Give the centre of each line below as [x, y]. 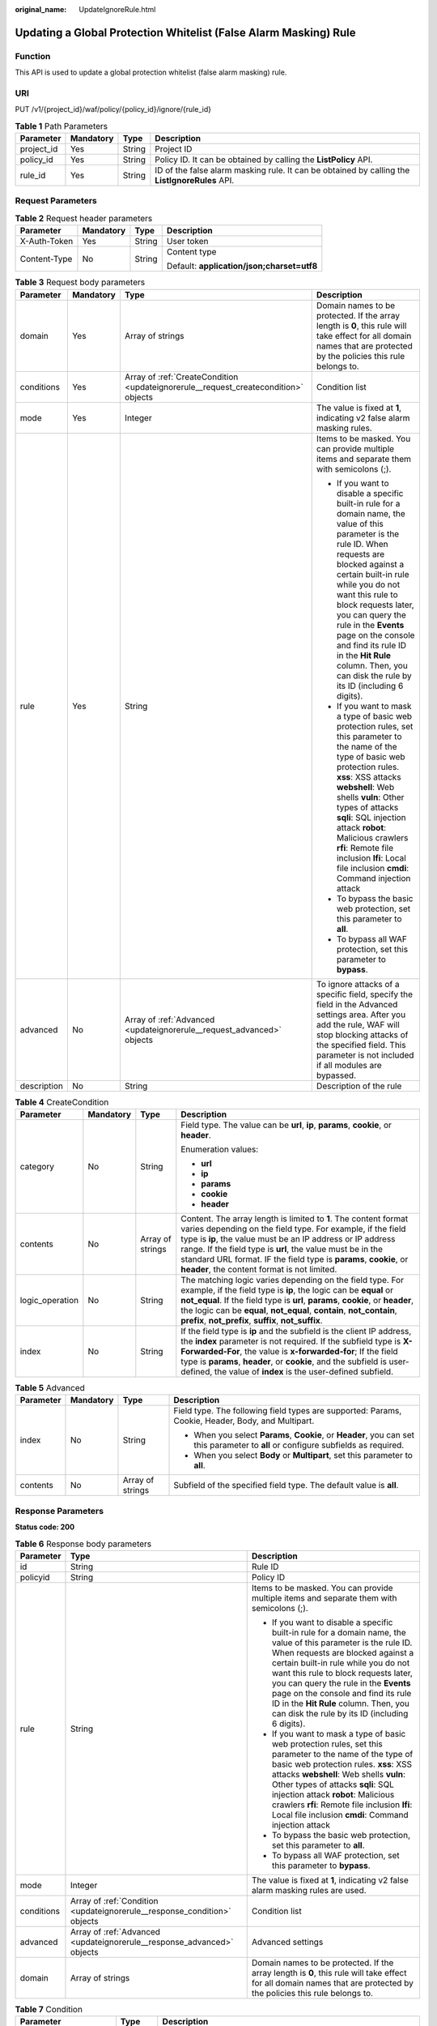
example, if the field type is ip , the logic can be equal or [287, 1290]
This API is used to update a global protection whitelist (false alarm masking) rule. [151, 72]
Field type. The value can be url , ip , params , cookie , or [286, 1125]
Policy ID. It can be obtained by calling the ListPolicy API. [264, 160]
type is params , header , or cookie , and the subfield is [284, 1361]
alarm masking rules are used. [309, 1890]
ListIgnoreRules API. [195, 181]
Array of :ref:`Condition [114, 1900]
